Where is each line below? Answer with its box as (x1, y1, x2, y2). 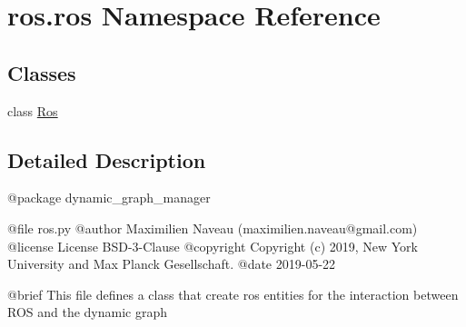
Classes (7, 58, 76, 86)
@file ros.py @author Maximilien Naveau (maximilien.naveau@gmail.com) (7, 218, 418, 237)
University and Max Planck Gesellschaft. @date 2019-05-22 (7, 254, 336, 273)
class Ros (7, 101, 58, 120)
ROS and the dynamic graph (7, 302, 168, 322)
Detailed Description (7, 145, 206, 173)
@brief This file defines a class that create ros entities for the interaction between (7, 284, 459, 303)
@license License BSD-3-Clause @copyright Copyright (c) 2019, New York (7, 236, 419, 255)
